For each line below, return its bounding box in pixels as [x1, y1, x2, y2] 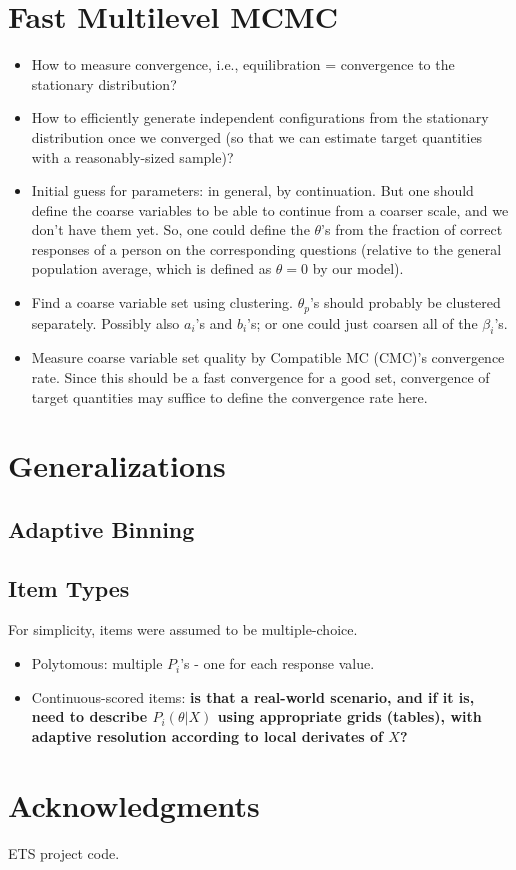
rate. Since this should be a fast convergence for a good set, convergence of [31, 366, 490, 387]
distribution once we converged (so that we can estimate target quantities [31, 126, 483, 147]
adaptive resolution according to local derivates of [31, 725, 383, 746]
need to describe [31, 706, 148, 727]
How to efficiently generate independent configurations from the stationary [31, 107, 489, 128]
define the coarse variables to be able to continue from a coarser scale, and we [31, 199, 509, 220]
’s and [195, 312, 233, 333]
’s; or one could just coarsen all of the [247, 312, 478, 333]
